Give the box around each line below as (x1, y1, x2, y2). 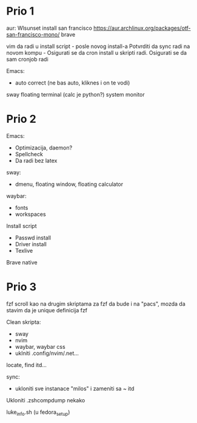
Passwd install (15, 234, 52, 241)
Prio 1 (6, 4, 35, 18)
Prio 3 (6, 280, 37, 294)
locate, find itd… (6, 361, 47, 368)
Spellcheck (15, 150, 44, 157)
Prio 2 (6, 112, 36, 126)
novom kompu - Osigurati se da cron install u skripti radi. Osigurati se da (6, 49, 187, 56)
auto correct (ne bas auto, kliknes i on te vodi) (15, 79, 130, 86)
